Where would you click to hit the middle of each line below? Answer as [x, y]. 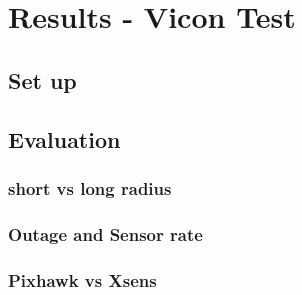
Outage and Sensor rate [105, 233]
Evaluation [64, 138]
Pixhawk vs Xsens [82, 279]
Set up [42, 79]
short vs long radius [90, 187]
